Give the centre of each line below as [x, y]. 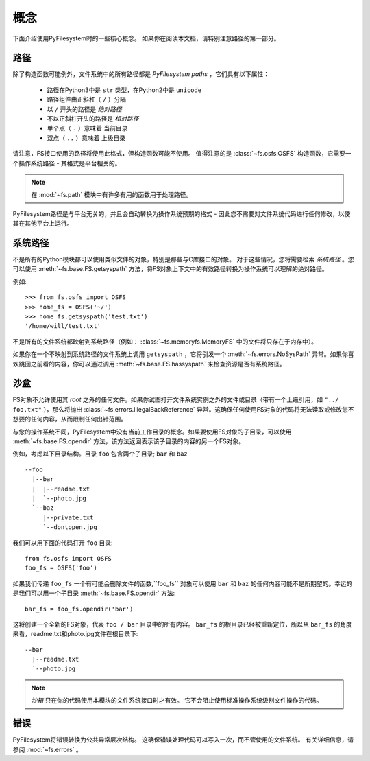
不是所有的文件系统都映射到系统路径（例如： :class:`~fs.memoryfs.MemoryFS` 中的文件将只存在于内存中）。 [165, 341]
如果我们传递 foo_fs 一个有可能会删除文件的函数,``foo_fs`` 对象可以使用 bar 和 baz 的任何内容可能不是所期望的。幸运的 [183, 583]
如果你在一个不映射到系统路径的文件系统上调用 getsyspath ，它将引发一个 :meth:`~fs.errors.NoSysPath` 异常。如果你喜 [183, 354]
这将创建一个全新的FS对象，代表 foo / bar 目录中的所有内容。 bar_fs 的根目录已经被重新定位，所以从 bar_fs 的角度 [182, 624]
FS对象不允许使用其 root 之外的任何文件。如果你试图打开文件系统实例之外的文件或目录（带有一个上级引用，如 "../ [176, 400]
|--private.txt [68, 517]
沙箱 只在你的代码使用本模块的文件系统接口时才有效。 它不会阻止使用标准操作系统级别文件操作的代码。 [177, 701]
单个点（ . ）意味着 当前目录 [87, 128]
